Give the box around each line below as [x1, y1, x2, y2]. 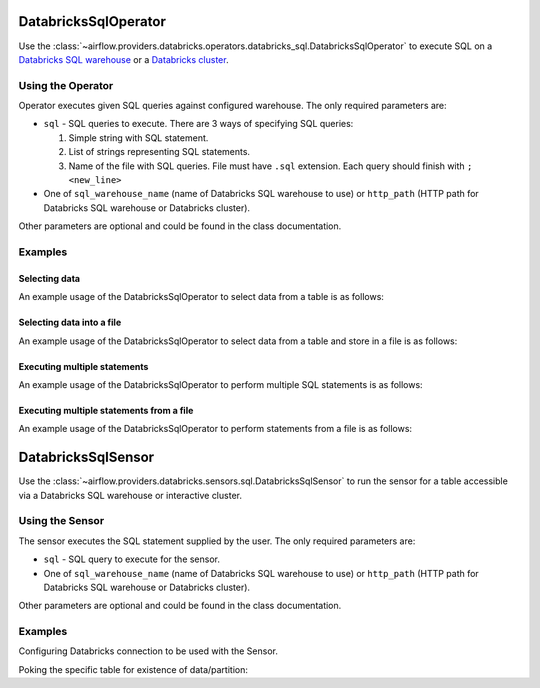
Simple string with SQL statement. [68, 131, 209, 144]
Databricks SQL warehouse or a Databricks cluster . [18, 53, 229, 65]
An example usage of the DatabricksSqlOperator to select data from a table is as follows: [18, 291, 385, 303]
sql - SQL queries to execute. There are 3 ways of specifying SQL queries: [43, 118, 354, 130]
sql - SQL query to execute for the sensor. [43, 553, 220, 565]
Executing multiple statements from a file [18, 404, 194, 416]
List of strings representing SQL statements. [68, 146, 250, 158]
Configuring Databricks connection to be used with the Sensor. [18, 645, 279, 657]
